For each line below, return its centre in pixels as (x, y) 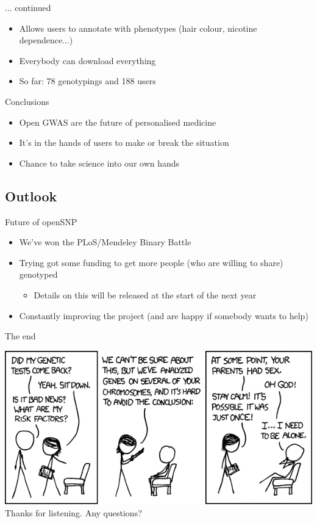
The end (20, 336)
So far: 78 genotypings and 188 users (87, 81)
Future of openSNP (41, 221)
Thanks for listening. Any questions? (73, 512)
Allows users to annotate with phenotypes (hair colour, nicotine (138, 28)
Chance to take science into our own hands (99, 163)
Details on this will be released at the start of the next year (145, 294)
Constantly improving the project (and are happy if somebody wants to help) (164, 315)
